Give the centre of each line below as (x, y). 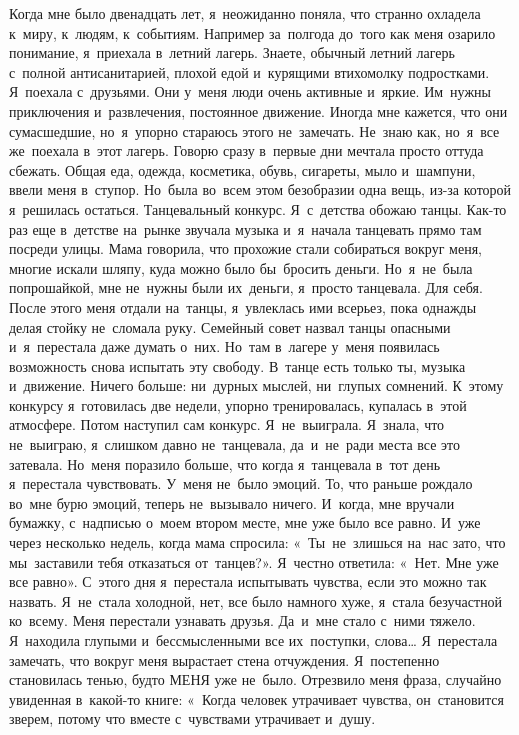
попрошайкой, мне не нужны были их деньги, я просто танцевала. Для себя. (246, 287)
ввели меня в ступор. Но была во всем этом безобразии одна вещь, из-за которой (260, 189)
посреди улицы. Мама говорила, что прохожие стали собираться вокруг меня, (245, 248)
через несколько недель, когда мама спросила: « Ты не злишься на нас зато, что (257, 542)
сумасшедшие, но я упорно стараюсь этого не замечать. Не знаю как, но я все (254, 130)
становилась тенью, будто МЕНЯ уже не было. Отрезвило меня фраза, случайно (255, 679)
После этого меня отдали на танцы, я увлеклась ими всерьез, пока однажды (243, 306)
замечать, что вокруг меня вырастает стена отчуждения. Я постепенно (224, 659)
